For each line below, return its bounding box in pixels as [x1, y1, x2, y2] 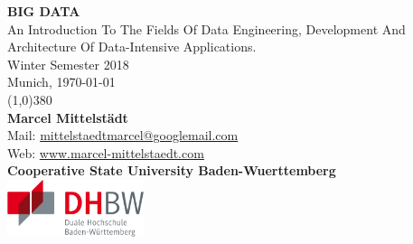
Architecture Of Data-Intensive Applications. [7, 37, 257, 56]
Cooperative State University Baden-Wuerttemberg [7, 161, 336, 180]
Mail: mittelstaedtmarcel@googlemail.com [7, 126, 239, 145]
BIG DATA [7, 2, 80, 20]
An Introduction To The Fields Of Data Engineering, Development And [7, 19, 406, 38]
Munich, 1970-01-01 [7, 72, 116, 91]
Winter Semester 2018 [7, 54, 129, 73]
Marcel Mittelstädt [7, 108, 128, 127]
